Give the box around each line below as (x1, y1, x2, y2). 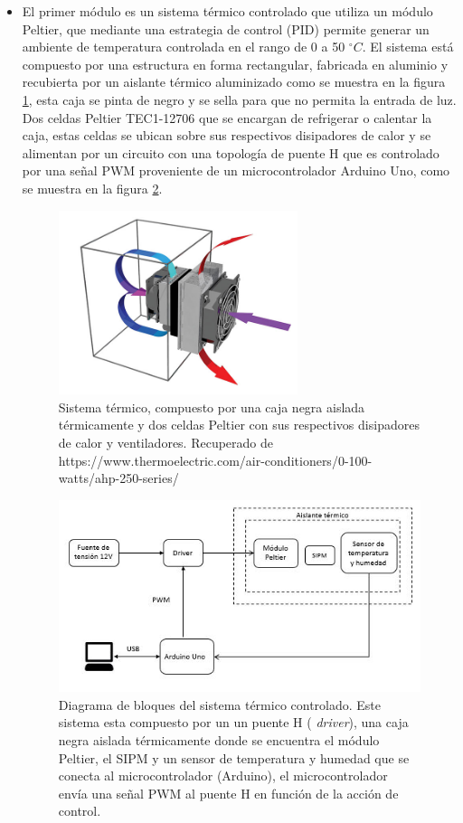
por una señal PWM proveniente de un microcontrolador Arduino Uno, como (22, 161, 450, 180)
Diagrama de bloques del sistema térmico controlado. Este (58, 695, 382, 714)
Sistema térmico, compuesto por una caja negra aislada (58, 397, 365, 416)
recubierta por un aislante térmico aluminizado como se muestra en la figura (22, 72, 446, 91)
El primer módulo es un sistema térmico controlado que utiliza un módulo (22, 2, 433, 20)
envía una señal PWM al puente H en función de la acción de (58, 783, 399, 802)
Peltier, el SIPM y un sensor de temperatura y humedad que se (58, 748, 410, 767)
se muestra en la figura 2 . (22, 178, 163, 197)
